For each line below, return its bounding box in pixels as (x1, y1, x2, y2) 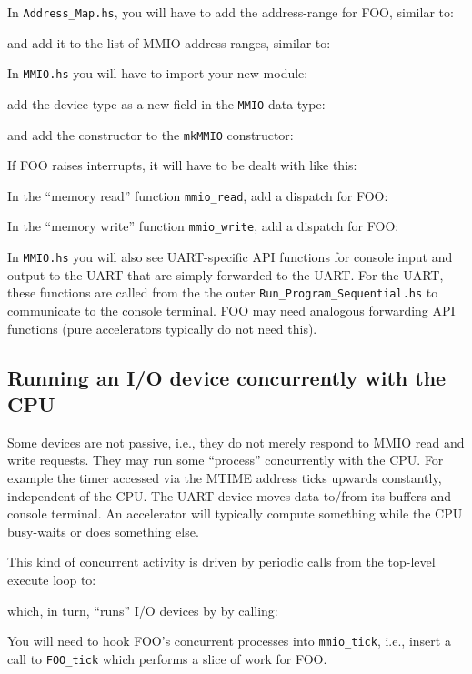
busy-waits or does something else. (7, 521, 199, 540)
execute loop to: (7, 569, 96, 588)
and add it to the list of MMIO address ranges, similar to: (7, 33, 331, 52)
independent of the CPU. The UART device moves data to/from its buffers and (7, 486, 451, 505)
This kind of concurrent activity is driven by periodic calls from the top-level (7, 552, 436, 571)
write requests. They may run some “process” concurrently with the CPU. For (7, 450, 444, 469)
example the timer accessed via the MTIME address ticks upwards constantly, (7, 468, 442, 487)
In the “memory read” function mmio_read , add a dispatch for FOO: (7, 186, 388, 205)
